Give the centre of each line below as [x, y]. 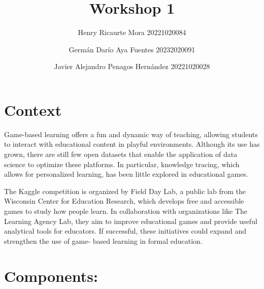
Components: [51, 276]
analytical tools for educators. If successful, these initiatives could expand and [125, 231]
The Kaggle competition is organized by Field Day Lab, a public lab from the [125, 191]
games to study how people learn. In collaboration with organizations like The [126, 211]
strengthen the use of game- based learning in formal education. [103, 240]
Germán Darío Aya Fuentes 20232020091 [132, 49]
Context [33, 109]
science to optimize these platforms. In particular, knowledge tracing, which [122, 164]
